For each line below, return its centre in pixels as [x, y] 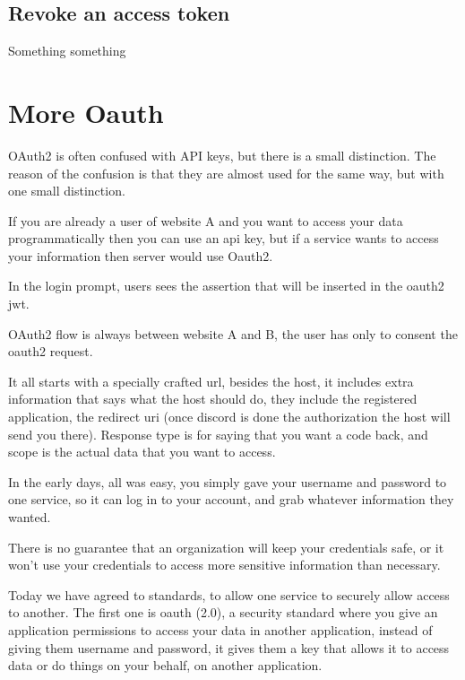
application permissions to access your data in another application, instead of [220, 629]
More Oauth [86, 112]
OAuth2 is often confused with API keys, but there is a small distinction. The [222, 155]
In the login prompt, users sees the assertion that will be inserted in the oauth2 [226, 286]
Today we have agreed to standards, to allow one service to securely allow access [229, 594]
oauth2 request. [51, 351]
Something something [67, 51]
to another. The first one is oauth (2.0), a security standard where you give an [223, 612]
